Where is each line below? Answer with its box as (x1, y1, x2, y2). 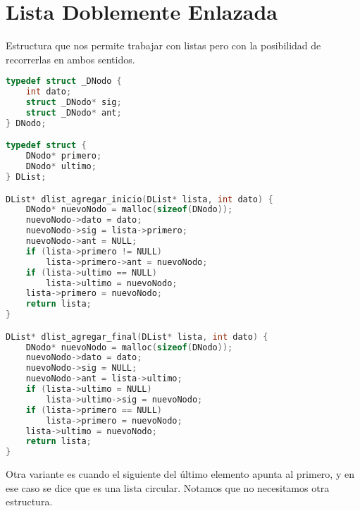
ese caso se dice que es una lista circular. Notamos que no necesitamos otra (6, 480, 330, 495)
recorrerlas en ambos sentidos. (6, 51, 135, 66)
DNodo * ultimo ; (25, 161, 97, 172)
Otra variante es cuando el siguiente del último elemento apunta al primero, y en (6, 467, 354, 481)
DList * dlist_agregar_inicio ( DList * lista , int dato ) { (6, 194, 273, 204)
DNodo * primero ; (25, 151, 102, 161)
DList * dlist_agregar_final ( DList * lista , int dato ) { (6, 331, 268, 342)
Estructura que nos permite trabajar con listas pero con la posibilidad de (6, 38, 321, 53)
